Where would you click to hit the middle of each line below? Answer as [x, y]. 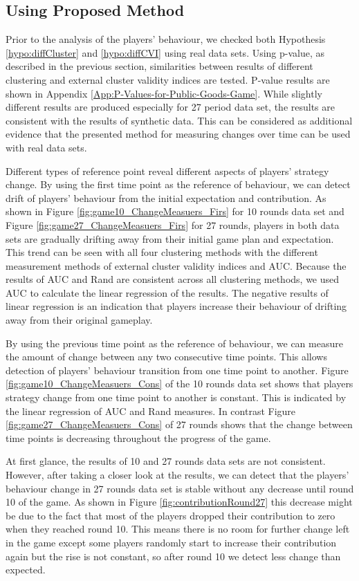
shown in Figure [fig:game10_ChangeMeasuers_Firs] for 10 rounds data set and [175, 211]
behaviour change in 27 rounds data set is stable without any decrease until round [180, 488]
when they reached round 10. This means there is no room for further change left [178, 529]
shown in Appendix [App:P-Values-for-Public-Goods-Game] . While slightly [164, 93]
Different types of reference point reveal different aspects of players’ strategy [167, 170]
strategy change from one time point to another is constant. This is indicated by [176, 397]
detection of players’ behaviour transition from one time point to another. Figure [177, 370]
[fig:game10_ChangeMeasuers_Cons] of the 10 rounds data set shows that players [179, 384]
